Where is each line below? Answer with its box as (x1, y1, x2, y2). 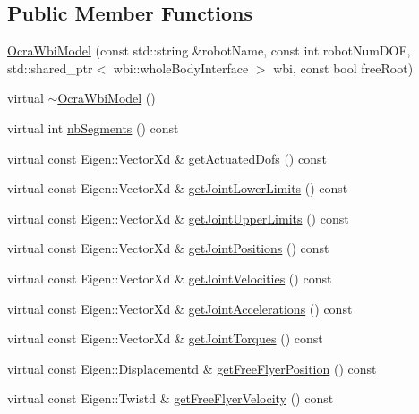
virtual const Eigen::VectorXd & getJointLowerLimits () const (7, 179, 348, 198)
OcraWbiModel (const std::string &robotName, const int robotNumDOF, (7, 41, 411, 60)
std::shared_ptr (7, 58, 93, 77)
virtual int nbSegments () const (7, 118, 179, 137)
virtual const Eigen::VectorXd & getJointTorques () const (7, 329, 323, 348)
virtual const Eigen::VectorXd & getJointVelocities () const (7, 268, 332, 287)
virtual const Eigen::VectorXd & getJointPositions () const (7, 239, 329, 258)
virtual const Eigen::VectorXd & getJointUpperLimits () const (7, 208, 349, 227)
